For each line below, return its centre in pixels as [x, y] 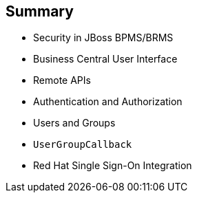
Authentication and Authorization [108, 102]
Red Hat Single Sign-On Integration [113, 166]
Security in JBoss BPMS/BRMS [103, 38]
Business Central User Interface [105, 59]
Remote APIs [62, 80]
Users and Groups [74, 123]
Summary [40, 11]
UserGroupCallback [83, 145]
